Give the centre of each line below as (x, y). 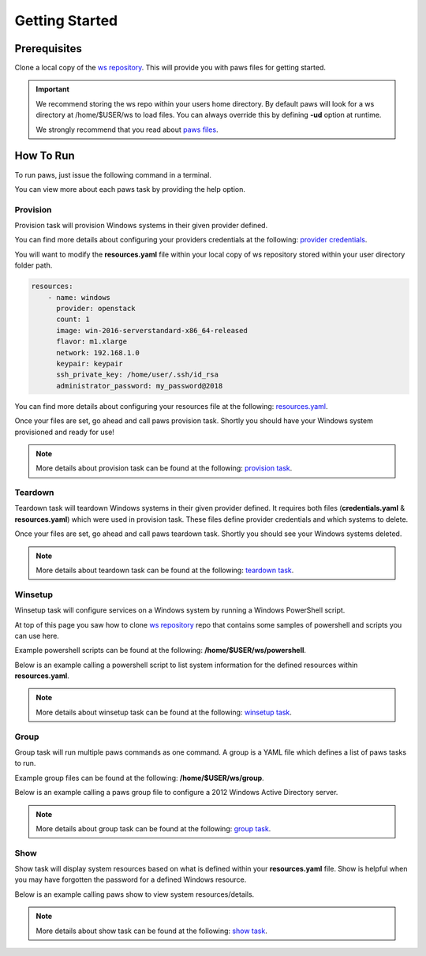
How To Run (45, 156)
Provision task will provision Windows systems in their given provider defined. (141, 226)
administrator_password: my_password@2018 (140, 386)
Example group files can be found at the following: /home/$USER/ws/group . (139, 778)
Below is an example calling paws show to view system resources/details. (135, 894)
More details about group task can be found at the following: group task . (153, 828)
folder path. (34, 265)
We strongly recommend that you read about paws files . (127, 129)
